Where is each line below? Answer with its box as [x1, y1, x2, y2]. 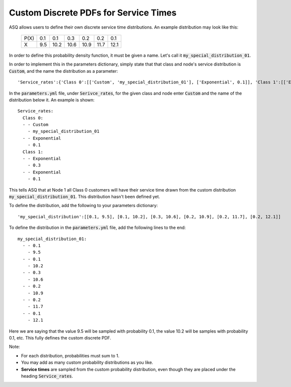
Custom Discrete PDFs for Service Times [9, 7, 177, 18]
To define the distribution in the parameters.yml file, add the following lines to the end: [9, 225, 186, 230]
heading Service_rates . [21, 373, 73, 379]
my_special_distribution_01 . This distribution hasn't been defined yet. [9, 193, 160, 199]
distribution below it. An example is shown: [9, 97, 95, 103]
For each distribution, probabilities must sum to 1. [21, 353, 120, 358]
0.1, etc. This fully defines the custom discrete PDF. [9, 335, 112, 340]
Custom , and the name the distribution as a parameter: [9, 68, 118, 74]
